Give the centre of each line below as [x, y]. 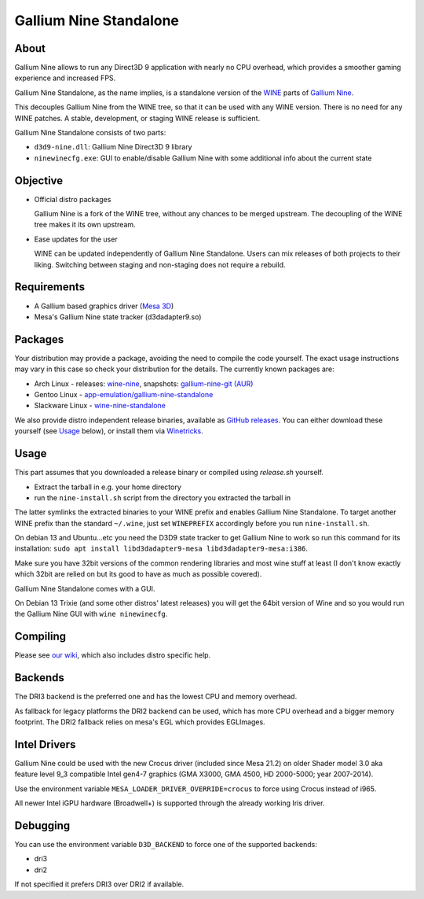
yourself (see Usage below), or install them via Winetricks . [109, 431]
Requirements [50, 287]
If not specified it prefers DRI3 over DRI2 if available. [99, 884]
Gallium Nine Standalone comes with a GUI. [85, 588]
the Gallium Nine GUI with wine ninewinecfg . [91, 614]
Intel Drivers [45, 744]
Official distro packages [73, 199]
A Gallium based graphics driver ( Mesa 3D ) [104, 306]
